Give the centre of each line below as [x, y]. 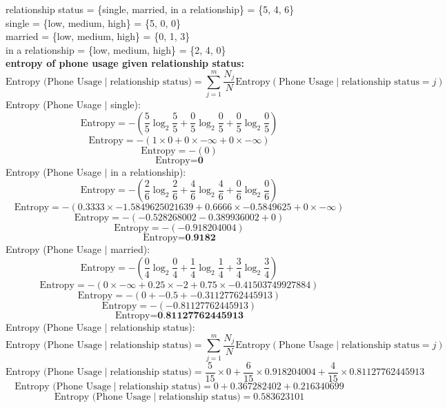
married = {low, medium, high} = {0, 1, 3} [98, 36]
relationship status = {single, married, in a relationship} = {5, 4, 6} [150, 9]
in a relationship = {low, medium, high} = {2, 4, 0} [116, 49]
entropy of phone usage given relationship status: [125, 63]
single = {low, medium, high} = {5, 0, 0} [93, 22]
